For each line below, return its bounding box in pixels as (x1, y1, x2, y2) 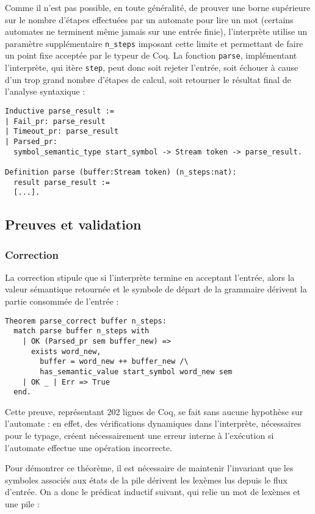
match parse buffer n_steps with (13, 327, 150, 336)
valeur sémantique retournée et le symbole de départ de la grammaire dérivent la (5, 283, 307, 295)
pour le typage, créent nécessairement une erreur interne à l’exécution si (5, 429, 274, 442)
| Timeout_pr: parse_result (5, 127, 119, 136)
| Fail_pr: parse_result (5, 117, 106, 126)
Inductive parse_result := (5, 106, 114, 115)
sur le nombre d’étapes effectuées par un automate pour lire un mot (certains (5, 13, 294, 26)
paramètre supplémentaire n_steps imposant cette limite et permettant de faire (5, 37, 303, 49)
